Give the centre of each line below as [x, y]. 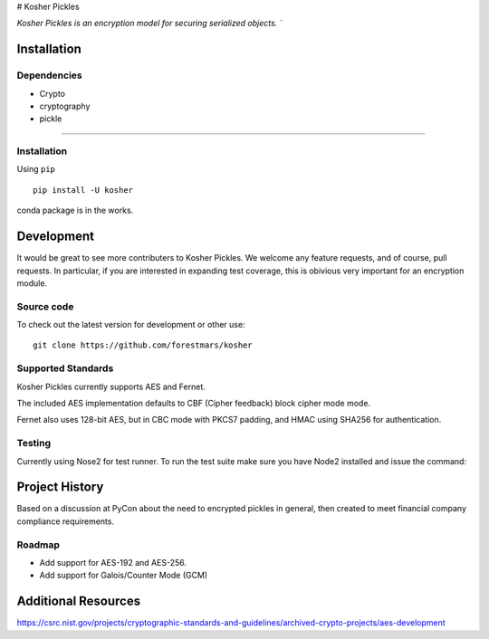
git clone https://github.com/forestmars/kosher [143, 345]
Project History [60, 487]
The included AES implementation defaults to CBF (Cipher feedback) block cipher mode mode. [194, 403]
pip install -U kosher [83, 190]
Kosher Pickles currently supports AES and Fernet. [111, 386]
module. [32, 283]
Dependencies [50, 75]
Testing [34, 443]
